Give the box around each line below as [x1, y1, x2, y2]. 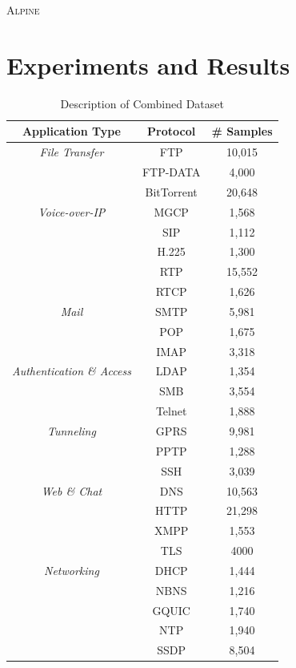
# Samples [211, 123, 273, 140]
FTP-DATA [142, 164, 201, 180]
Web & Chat [41, 482, 102, 499]
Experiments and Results [6, 48, 290, 81]
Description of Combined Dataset [60, 95, 224, 111]
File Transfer [39, 144, 104, 160]
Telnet [155, 403, 187, 419]
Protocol [147, 123, 196, 140]
